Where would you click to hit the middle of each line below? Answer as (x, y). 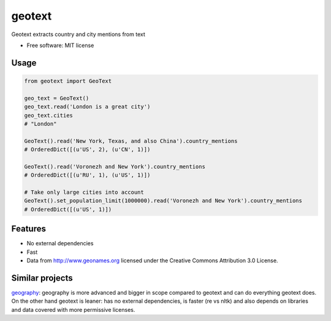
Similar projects (42, 278)
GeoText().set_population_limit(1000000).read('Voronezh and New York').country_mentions (163, 201)
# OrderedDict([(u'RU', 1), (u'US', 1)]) (87, 175)
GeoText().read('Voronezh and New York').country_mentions (115, 166)
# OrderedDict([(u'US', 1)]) (68, 209)
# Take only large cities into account (84, 192)
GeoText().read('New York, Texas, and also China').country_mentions (131, 141)
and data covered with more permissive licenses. (73, 309)
